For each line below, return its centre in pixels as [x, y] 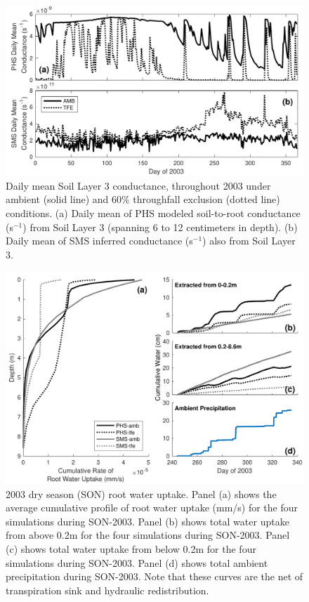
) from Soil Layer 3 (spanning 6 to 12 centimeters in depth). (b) [160, 227]
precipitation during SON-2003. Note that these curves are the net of [154, 576]
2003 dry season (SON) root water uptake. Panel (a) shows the [141, 493]
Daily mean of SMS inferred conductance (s [99, 241]
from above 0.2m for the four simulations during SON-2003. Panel [148, 535]
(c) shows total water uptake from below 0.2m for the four [131, 549]
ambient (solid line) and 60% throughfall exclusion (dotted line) [143, 199]
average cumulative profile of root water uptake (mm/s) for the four [152, 508]
